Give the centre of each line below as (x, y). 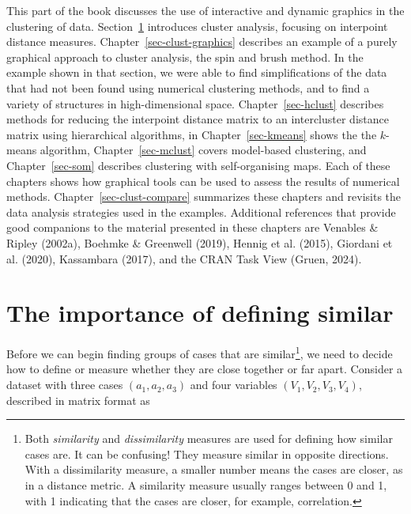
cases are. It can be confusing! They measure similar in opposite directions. (207, 454)
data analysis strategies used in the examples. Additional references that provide (201, 212)
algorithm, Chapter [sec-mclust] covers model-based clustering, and (203, 150)
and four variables (234, 385)
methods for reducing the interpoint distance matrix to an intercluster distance (198, 119)
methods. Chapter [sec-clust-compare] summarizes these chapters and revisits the (204, 197)
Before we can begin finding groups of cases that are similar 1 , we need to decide (200, 352)
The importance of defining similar (200, 313)
